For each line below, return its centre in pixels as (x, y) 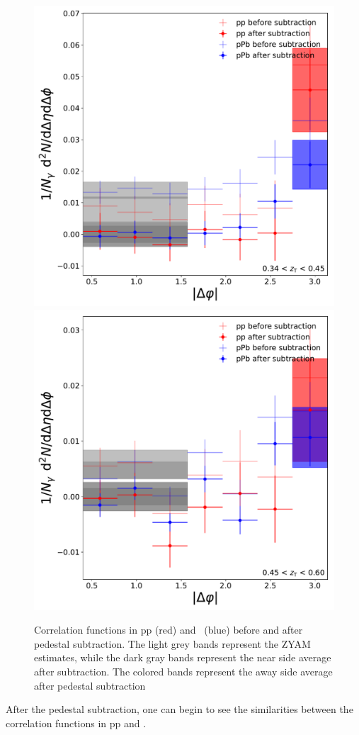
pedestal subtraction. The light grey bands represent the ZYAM (172, 643)
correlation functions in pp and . (76, 723)
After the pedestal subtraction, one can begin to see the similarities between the (179, 709)
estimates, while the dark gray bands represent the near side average (183, 657)
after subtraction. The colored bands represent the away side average (183, 671)
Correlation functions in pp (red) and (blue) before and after (169, 630)
